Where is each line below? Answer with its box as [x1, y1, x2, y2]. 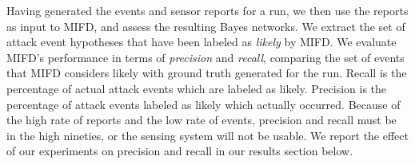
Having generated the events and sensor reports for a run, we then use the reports [6, 2, 409, 18]
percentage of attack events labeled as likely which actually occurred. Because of [6, 96, 401, 112]
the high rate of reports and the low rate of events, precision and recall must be [6, 111, 397, 128]
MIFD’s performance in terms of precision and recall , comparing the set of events [6, 49, 405, 65]
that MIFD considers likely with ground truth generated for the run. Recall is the [6, 64, 407, 81]
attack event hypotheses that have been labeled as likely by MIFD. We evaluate [6, 33, 397, 50]
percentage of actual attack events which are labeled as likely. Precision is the [6, 80, 387, 96]
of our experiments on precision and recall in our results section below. [6, 143, 353, 159]
